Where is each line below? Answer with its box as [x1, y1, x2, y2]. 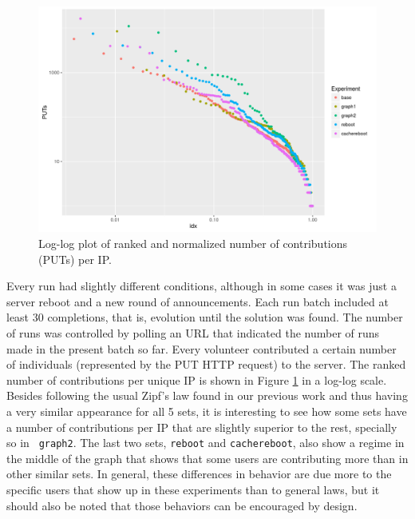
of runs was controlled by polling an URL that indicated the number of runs [6, 324, 380, 341]
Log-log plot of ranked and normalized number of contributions [38, 234, 348, 251]
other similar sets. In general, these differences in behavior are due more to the [6, 465, 392, 482]
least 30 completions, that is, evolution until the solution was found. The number [6, 309, 403, 325]
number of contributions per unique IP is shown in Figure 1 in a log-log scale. [6, 371, 387, 388]
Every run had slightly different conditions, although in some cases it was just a [6, 277, 397, 294]
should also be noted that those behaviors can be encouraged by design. [6, 497, 358, 513]
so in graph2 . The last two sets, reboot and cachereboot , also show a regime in [6, 434, 405, 451]
